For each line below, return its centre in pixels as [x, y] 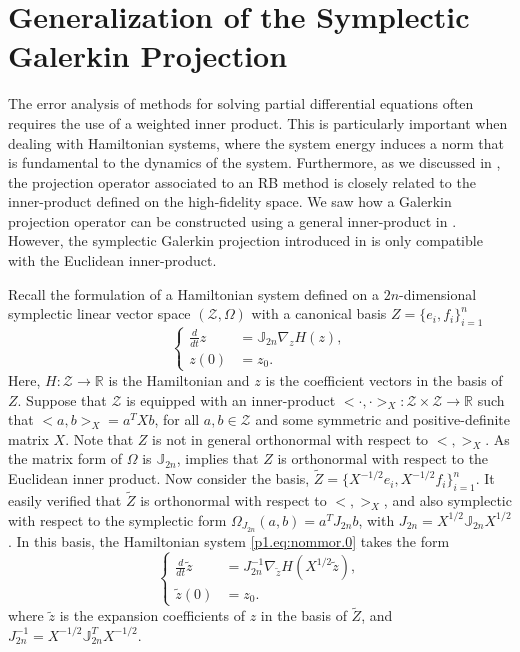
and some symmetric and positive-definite [383, 419]
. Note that [99, 438]
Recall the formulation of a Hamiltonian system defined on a [193, 293]
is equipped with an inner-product [231, 399]
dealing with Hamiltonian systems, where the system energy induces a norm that [256, 142]
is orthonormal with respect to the [383, 458]
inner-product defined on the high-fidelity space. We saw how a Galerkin [230, 201]
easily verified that [65, 500]
